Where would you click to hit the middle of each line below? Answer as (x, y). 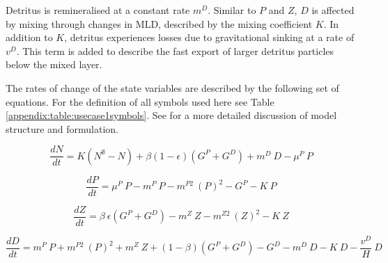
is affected (333, 10)
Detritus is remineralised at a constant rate (98, 10)
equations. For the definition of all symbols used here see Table (140, 101)
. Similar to (232, 10)
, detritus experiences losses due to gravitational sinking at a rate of (209, 37)
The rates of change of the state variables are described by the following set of (172, 87)
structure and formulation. (62, 128)
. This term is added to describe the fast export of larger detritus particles (175, 50)
